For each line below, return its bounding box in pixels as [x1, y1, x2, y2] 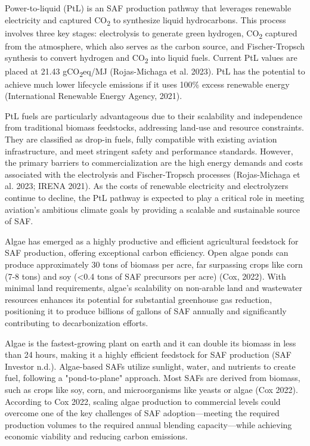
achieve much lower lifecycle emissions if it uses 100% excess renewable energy [5, 78, 290, 90]
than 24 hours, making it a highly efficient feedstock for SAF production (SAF [5, 348, 292, 361]
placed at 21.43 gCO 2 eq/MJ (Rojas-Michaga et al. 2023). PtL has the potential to [5, 64, 305, 79]
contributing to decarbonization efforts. [5, 316, 148, 329]
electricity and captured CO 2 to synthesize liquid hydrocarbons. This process [5, 13, 286, 27]
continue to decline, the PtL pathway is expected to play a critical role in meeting [5, 191, 305, 204]
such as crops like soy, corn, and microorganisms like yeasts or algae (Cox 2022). [5, 383, 298, 395]
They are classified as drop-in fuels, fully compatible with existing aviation [5, 133, 277, 145]
